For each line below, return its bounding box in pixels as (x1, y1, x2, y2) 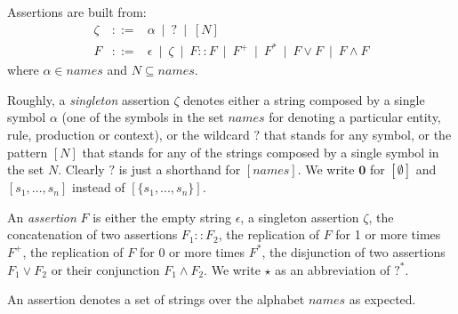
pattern (7, 142, 48, 161)
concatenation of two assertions (7, 225, 178, 244)
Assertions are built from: (7, 3, 147, 20)
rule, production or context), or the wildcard (7, 125, 250, 143)
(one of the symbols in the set (61, 108, 224, 126)
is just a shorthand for (118, 160, 241, 179)
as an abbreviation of (275, 260, 390, 278)
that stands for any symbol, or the (263, 125, 452, 143)
